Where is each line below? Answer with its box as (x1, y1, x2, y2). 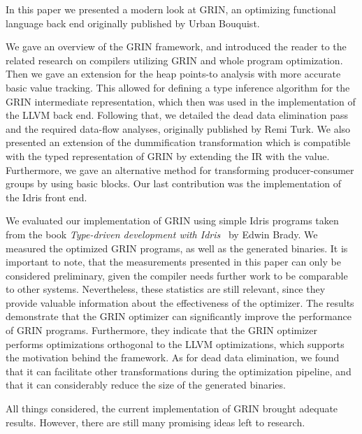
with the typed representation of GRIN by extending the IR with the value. (6, 148, 330, 163)
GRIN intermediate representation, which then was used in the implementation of (6, 94, 356, 108)
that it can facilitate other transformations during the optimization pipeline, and (6, 363, 352, 378)
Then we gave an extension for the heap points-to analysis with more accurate (6, 66, 341, 81)
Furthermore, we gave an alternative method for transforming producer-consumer (6, 162, 354, 177)
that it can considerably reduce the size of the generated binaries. (6, 377, 286, 392)
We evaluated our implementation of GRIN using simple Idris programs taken (6, 213, 339, 228)
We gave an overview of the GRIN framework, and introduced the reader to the (6, 39, 347, 54)
